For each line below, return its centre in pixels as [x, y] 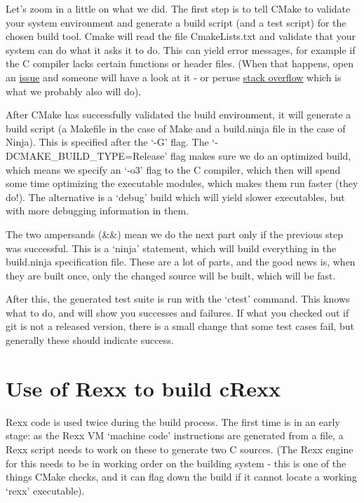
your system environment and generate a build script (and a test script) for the [176, 22]
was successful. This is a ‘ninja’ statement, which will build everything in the [171, 248]
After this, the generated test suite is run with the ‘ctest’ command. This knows [178, 299]
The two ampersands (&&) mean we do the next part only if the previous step [175, 234]
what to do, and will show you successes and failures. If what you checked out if [177, 312]
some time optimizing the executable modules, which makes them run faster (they [182, 183]
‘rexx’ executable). [45, 490]
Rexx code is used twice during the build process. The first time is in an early [173, 421]
